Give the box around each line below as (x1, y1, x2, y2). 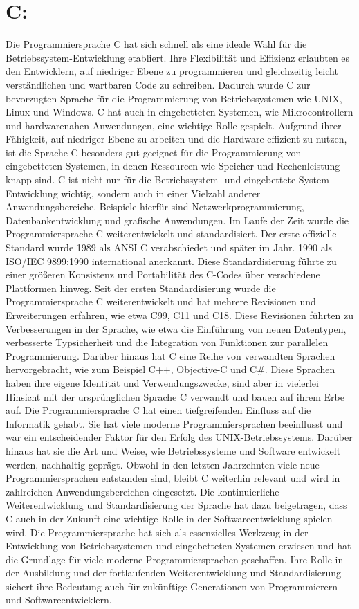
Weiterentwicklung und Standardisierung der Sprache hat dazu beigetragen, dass (6, 498, 347, 512)
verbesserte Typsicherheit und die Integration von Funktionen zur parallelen (6, 335, 329, 349)
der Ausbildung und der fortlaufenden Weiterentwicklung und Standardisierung (6, 565, 342, 580)
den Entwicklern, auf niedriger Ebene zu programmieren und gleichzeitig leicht (6, 64, 338, 78)
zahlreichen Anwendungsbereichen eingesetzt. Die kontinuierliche (6, 484, 279, 498)
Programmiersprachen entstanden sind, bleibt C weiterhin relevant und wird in (6, 471, 340, 485)
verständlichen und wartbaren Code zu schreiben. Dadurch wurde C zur (6, 77, 311, 91)
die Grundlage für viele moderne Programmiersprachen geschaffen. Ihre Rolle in (6, 552, 344, 566)
